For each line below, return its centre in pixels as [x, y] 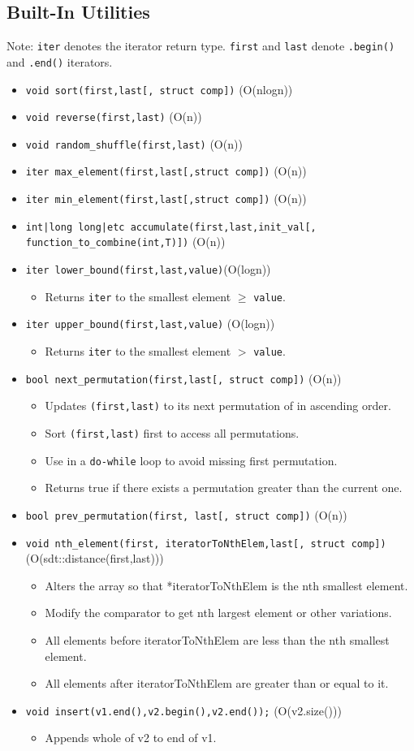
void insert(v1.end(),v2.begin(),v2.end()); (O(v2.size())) [183, 710]
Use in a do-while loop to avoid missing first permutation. [191, 460]
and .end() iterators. [60, 61]
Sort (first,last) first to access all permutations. [172, 433]
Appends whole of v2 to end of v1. [131, 738]
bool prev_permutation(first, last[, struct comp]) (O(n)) [186, 514]
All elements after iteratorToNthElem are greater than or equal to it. [217, 683]
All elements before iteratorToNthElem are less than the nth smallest [217, 640]
